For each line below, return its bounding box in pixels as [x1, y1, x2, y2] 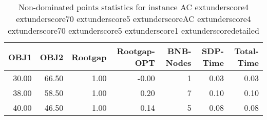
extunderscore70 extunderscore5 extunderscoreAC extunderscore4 [16, 13, 251, 25]
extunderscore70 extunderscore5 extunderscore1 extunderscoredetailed [8, 25, 259, 36]
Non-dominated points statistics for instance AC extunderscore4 [18, 1, 249, 13]
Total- [234, 45, 259, 57]
